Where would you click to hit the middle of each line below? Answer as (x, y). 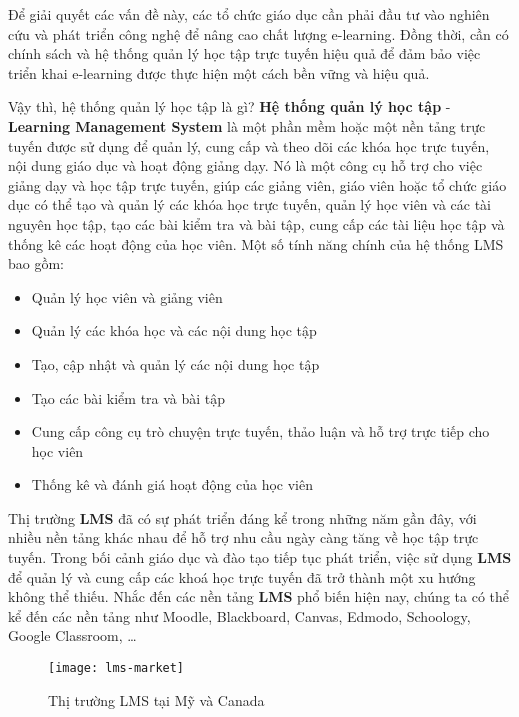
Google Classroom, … (72, 635)
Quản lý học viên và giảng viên (127, 296)
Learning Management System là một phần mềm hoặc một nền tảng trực (247, 125)
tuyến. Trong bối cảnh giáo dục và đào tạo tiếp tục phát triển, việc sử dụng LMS (260, 557)
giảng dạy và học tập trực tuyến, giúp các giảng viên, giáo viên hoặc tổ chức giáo (257, 184)
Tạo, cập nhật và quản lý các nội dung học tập (175, 363)
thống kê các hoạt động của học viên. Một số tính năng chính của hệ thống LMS (256, 243)
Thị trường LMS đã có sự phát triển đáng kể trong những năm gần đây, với (242, 517)
